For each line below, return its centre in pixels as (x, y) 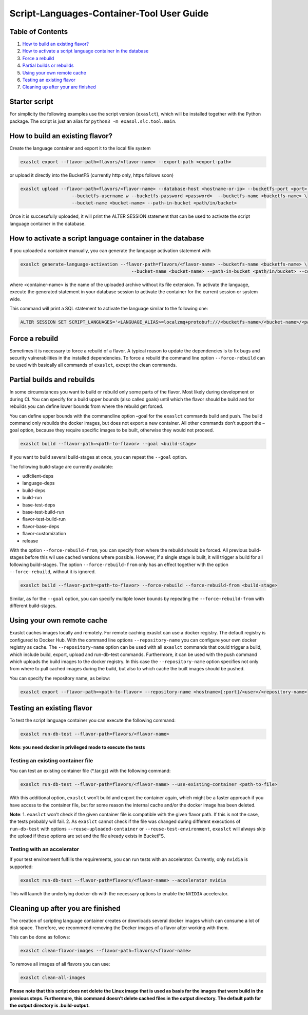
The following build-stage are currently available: (61, 466)
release (30, 541)
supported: (21, 867)
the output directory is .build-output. (50, 1005)
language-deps (38, 483)
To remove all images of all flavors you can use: (60, 964)
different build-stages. (33, 606)
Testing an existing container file (51, 760)
